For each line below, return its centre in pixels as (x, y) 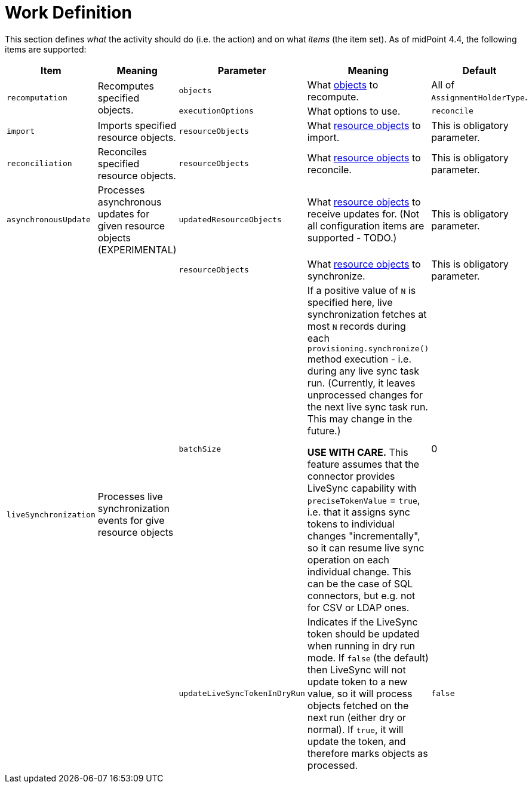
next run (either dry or (357, 717)
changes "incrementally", (364, 536)
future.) (324, 430)
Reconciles (122, 151)
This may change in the (360, 418)
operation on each (348, 559)
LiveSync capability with (362, 488)
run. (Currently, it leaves (361, 383)
